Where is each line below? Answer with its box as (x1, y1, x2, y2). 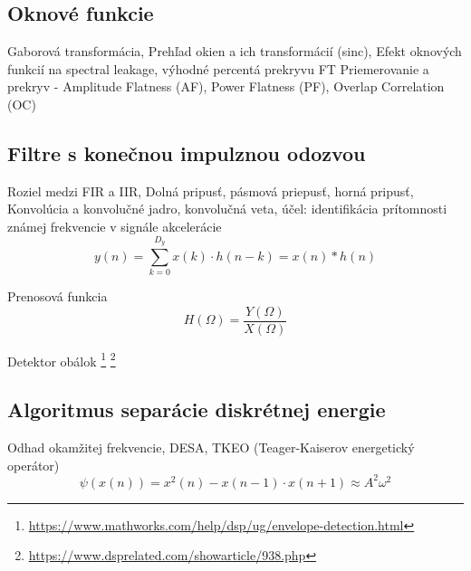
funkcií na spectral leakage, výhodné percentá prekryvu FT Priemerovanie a (7, 59, 429, 78)
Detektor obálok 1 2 (7, 348, 116, 370)
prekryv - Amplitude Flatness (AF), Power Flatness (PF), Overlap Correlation (7, 77, 445, 96)
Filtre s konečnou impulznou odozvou (7, 138, 366, 167)
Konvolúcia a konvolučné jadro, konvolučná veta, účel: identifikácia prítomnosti (7, 199, 447, 218)
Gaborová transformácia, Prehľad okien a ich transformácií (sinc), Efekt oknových (7, 42, 462, 61)
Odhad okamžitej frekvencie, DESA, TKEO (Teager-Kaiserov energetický (7, 438, 415, 457)
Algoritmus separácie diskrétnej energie (7, 395, 386, 423)
